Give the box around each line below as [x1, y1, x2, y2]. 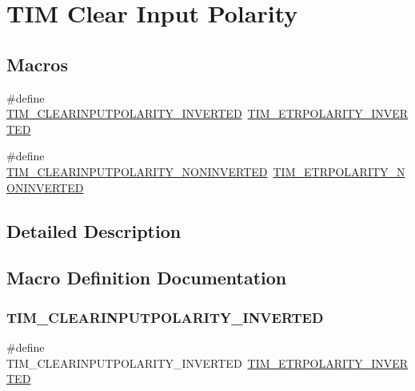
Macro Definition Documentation [6, 265, 287, 290]
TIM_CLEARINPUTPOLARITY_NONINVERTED [6, 163, 268, 179]
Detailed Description [6, 218, 182, 243]
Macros [6, 51, 68, 76]
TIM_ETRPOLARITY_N [273, 163, 405, 179]
